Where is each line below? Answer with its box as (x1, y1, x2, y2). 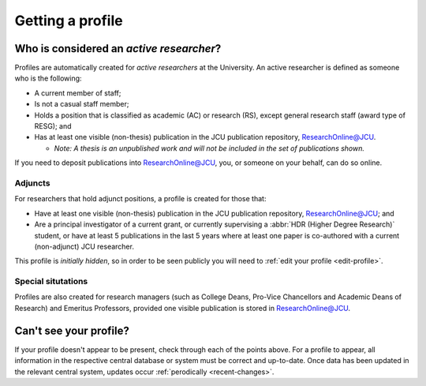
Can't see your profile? (14, 324, 129, 337)
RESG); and (34, 122, 72, 131)
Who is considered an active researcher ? (14, 42, 222, 55)
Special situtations (14, 276, 88, 287)
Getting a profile (14, 12, 123, 29)
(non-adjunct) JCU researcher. (34, 242, 134, 251)
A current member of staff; (34, 88, 121, 98)
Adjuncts (14, 178, 50, 189)
